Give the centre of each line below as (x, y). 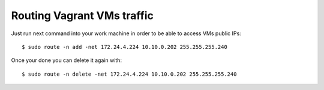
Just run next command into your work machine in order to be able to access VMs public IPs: (126, 33)
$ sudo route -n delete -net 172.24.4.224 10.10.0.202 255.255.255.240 (129, 74)
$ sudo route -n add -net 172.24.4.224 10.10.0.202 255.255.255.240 (124, 47)
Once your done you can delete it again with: (67, 60)
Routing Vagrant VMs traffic (82, 15)
